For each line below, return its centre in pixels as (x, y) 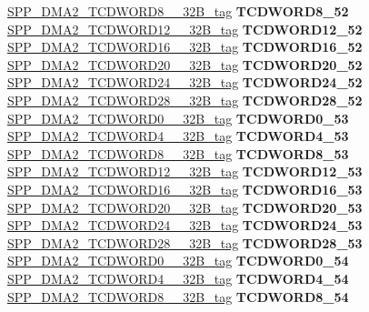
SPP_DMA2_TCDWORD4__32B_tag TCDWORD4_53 (178, 136)
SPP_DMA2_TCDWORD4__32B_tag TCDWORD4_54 (178, 278)
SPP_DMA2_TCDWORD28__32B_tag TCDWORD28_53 (185, 242)
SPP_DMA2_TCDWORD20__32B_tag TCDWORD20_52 (185, 64)
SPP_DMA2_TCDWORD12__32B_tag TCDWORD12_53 (185, 171)
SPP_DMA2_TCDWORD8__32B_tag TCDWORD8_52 (178, 11)
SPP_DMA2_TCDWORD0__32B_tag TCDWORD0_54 (178, 261)
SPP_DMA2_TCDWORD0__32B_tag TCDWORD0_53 (178, 118)
